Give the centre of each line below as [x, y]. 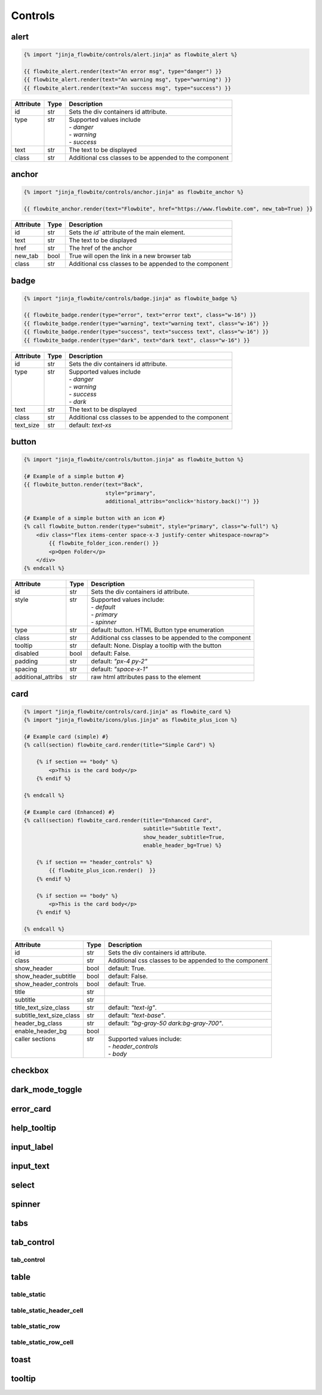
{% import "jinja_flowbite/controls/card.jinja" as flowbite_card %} [127, 712]
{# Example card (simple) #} [66, 737]
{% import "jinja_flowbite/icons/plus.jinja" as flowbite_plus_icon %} [131, 720]
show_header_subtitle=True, [184, 837]
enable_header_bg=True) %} [182, 845]
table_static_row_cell [42, 1342]
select [23, 1185]
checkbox [30, 1071]
